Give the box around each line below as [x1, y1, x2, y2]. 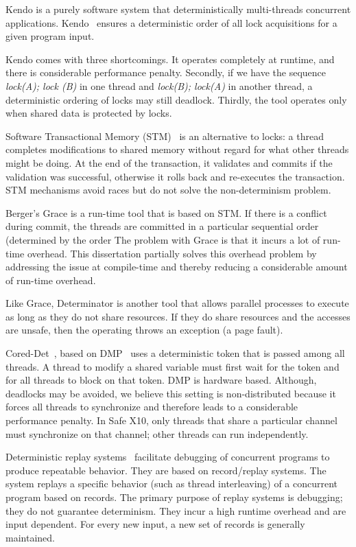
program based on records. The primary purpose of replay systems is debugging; [5, 490, 343, 504]
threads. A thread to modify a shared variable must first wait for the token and [5, 359, 340, 373]
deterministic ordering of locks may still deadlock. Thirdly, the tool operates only [5, 92, 347, 106]
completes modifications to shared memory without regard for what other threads [5, 142, 349, 156]
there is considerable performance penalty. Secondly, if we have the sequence [5, 65, 327, 80]
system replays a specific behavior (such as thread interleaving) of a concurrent [5, 476, 338, 491]
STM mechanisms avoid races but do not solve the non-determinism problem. [5, 183, 331, 197]
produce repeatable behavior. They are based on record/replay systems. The [5, 463, 327, 477]
